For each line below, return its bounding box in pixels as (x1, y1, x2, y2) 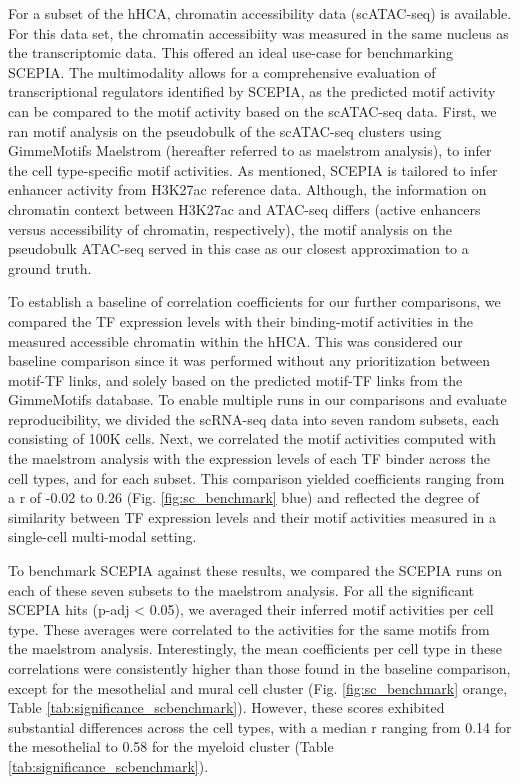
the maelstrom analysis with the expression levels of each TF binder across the (8, 448, 490, 469)
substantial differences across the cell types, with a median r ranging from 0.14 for (8, 716, 512, 737)
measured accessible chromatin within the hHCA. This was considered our (8, 330, 463, 351)
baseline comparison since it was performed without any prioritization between (8, 350, 490, 371)
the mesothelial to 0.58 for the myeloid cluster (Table (8, 736, 334, 757)
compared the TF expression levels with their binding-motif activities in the (8, 310, 473, 331)
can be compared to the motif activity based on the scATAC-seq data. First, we (8, 100, 497, 121)
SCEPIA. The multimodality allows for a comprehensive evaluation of (8, 61, 436, 82)
